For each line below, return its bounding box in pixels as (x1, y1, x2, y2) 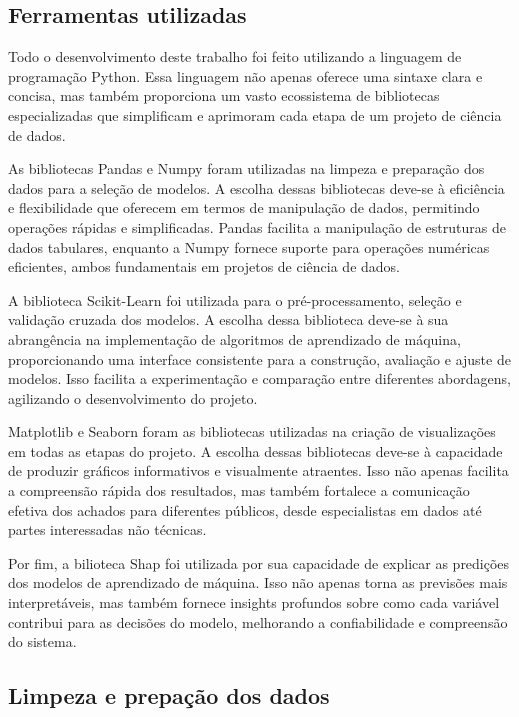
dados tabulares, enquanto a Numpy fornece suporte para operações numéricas (8, 236, 490, 257)
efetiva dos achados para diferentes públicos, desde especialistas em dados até (8, 499, 482, 520)
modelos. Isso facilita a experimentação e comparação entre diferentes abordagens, (8, 368, 511, 389)
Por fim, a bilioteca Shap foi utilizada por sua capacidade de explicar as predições (8, 552, 510, 573)
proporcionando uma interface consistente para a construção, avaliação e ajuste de (8, 348, 511, 369)
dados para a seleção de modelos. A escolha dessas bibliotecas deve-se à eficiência (8, 177, 505, 198)
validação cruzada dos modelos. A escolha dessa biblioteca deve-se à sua (8, 309, 449, 330)
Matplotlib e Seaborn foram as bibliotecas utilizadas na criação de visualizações (8, 421, 496, 442)
